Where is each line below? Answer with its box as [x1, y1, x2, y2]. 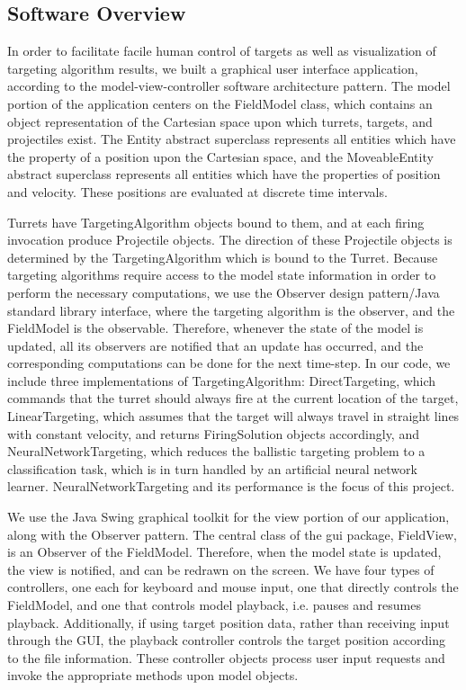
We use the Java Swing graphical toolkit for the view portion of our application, [7, 507, 450, 526]
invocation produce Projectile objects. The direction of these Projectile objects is [7, 230, 453, 249]
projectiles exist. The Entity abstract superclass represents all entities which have [7, 130, 456, 148]
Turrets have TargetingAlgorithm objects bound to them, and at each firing [7, 212, 425, 231]
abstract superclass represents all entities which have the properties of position [7, 165, 441, 184]
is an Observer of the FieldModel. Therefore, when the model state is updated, [7, 542, 442, 561]
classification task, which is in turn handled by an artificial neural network [7, 459, 417, 478]
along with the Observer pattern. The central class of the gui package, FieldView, [7, 524, 457, 543]
